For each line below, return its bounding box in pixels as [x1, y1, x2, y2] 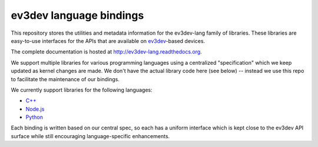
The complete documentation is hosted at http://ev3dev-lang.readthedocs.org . [11, 48, 203, 55]
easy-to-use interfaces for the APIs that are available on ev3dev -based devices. [11, 37, 206, 44]
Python [25, 113, 44, 121]
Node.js [25, 105, 45, 112]
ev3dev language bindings [11, 9, 144, 22]
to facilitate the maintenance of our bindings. [11, 75, 120, 82]
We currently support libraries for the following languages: [11, 86, 153, 93]
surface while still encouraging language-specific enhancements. [11, 132, 170, 139]
